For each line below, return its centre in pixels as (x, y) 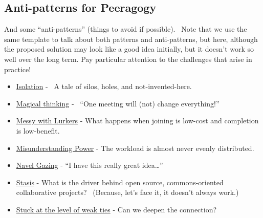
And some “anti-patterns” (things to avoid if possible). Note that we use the (126, 29)
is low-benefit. (38, 130)
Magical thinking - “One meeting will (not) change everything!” (118, 103)
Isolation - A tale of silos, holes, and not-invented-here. (104, 86)
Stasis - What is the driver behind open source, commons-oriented (120, 182)
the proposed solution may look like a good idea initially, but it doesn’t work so (129, 49)
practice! (18, 69)
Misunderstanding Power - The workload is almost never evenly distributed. (135, 148)
